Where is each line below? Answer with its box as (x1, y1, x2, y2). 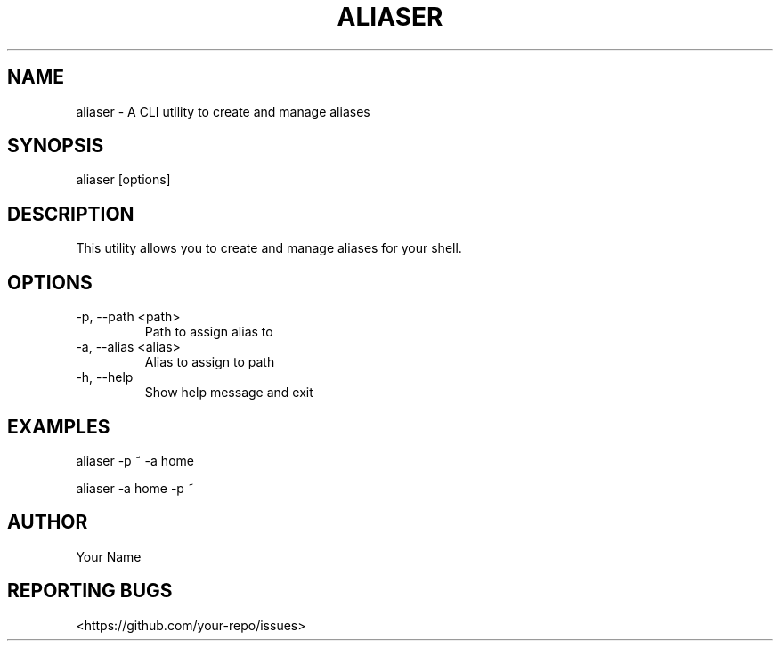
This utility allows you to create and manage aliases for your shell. (76, 240, 462, 256)
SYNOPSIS (7, 134, 104, 158)
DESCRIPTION (7, 202, 134, 225)
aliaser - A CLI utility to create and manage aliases (76, 103, 370, 119)
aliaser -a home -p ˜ (76, 480, 194, 496)
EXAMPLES (7, 415, 110, 438)
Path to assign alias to (144, 324, 273, 340)
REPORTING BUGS (7, 579, 173, 603)
